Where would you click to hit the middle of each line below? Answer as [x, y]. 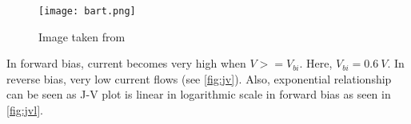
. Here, [316, 63]
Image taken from [82, 36]
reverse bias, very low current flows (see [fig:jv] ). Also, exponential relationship [199, 78]
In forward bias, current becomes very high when [126, 63]
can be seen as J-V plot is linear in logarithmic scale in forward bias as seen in [199, 94]
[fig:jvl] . [25, 110]
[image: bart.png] [87, 11]
